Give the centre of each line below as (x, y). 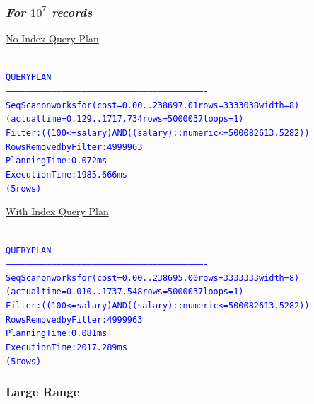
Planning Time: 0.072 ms (57, 161)
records (72, 12)
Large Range (43, 392)
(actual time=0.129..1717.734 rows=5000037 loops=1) (125, 119)
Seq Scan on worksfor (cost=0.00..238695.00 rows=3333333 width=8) (153, 278)
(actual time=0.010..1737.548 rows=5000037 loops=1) (125, 292)
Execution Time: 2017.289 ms (66, 348)
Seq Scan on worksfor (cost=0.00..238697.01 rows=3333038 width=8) (153, 105)
